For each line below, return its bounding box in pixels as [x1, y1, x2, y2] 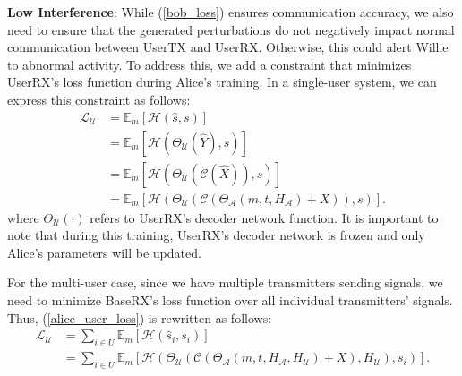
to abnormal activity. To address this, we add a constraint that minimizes [7, 55, 412, 73]
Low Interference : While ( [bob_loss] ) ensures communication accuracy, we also [7, 3, 454, 21]
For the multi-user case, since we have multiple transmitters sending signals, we [7, 273, 443, 292]
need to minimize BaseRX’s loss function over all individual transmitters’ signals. [7, 291, 453, 310]
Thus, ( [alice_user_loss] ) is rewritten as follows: [7, 308, 272, 327]
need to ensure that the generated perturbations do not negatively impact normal [7, 20, 455, 38]
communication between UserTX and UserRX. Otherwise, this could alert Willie [7, 38, 449, 56]
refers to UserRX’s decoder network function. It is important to [90, 208, 439, 226]
